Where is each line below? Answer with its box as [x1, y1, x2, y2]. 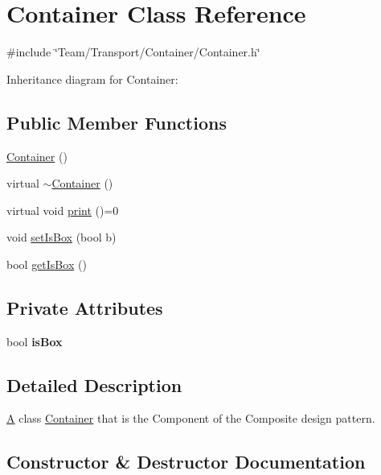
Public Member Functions [6, 109, 227, 134]
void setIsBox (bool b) [6, 229, 117, 246]
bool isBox [6, 332, 63, 349]
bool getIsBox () [6, 255, 87, 272]
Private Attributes [6, 295, 163, 320]
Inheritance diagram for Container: [6, 70, 178, 87]
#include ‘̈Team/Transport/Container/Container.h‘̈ [6, 43, 260, 60]
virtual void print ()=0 [6, 201, 119, 218]
